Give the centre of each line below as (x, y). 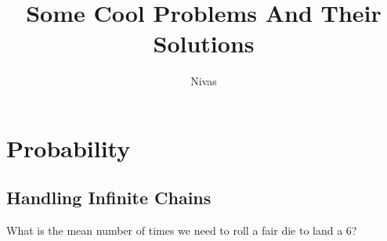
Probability (69, 147)
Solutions (204, 43)
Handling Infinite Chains (109, 198)
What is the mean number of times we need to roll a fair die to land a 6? (182, 230)
